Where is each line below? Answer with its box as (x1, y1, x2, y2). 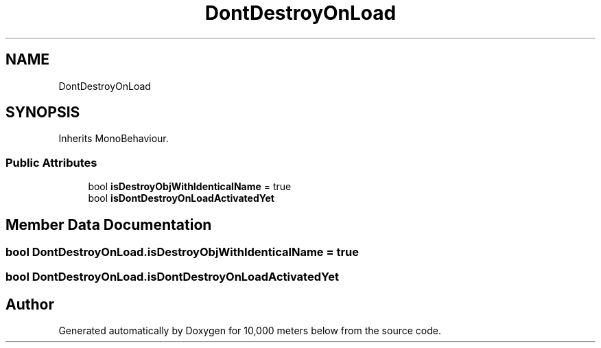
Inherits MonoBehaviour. (58, 132, 169, 145)
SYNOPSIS (5, 104, 80, 121)
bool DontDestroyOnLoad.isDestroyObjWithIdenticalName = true (5, 245, 360, 259)
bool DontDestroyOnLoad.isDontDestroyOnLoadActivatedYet (5, 270, 339, 284)
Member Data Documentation (5, 216, 212, 233)
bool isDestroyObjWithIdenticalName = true (88, 181, 292, 193)
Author (5, 295, 54, 313)
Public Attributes (5, 155, 97, 170)
